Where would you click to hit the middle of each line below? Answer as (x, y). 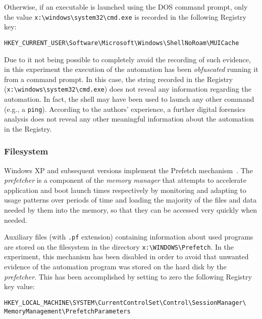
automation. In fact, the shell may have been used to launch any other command (129, 98)
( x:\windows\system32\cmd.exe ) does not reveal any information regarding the (128, 89)
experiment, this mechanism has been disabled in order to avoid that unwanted (126, 256)
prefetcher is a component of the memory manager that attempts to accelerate (125, 180)
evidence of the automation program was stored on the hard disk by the (115, 267)
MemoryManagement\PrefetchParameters (67, 311)
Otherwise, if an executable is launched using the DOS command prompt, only (126, 7)
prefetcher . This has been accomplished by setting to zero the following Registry (128, 276)
